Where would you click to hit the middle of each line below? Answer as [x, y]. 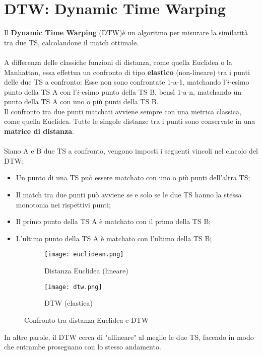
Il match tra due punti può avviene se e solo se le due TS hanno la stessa [129, 195]
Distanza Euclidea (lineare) [86, 271]
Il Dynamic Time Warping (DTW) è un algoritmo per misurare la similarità [126, 32]
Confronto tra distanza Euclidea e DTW [87, 319]
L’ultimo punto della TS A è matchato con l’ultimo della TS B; [114, 238]
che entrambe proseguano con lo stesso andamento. [83, 347]
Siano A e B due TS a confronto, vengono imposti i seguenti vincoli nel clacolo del [131, 151]
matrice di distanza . [39, 131]
